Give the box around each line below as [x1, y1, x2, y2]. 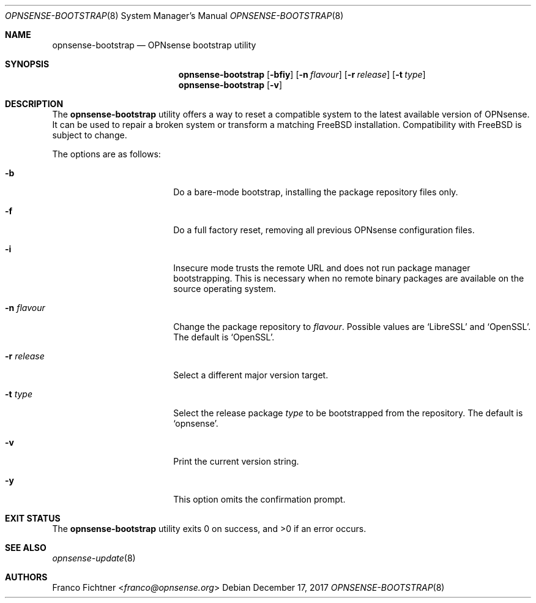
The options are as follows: [52, 149, 161, 159]
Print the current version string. [173, 456, 299, 466]
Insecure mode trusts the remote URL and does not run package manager [173, 263, 471, 273]
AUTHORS [5, 572, 48, 582]
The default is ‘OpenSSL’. [173, 332, 275, 342]
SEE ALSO [5, 542, 47, 553]
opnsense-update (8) [52, 553, 136, 563]
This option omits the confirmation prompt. [173, 494, 346, 504]
